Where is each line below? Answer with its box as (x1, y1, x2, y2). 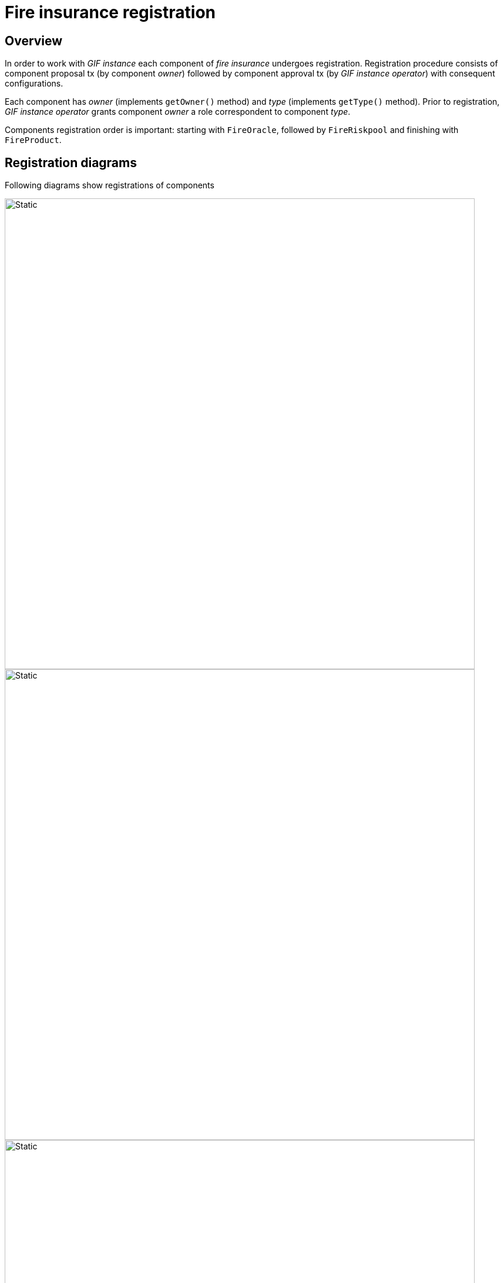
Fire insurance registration (5, 2, 216, 22)
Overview (5, 33, 63, 48)
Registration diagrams (5, 155, 137, 170)
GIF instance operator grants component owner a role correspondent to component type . (5, 107, 351, 117)
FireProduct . (5, 135, 62, 145)
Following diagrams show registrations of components (5, 180, 214, 191)
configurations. (5, 78, 63, 89)
